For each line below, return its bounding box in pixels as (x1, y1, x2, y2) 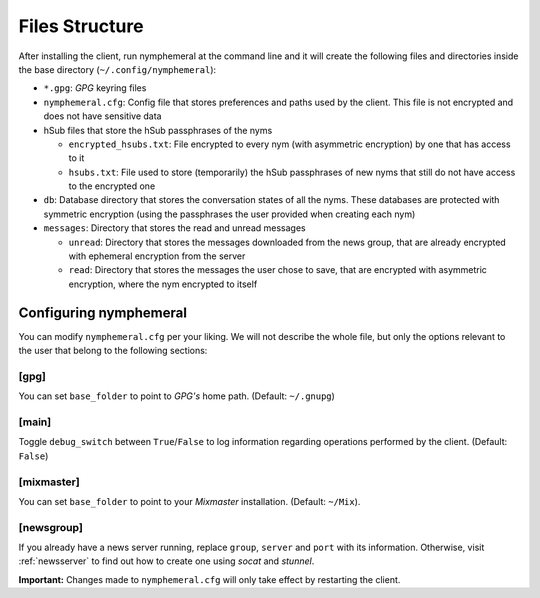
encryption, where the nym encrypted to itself (68, 278, 258, 290)
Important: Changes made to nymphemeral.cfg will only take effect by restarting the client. (18, 573, 401, 585)
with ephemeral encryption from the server (68, 250, 246, 262)
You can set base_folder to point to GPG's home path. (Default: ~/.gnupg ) (18, 390, 335, 402)
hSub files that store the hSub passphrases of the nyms (43, 124, 273, 136)
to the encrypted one (68, 180, 156, 192)
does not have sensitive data (43, 110, 162, 122)
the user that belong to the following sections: (18, 345, 208, 357)
